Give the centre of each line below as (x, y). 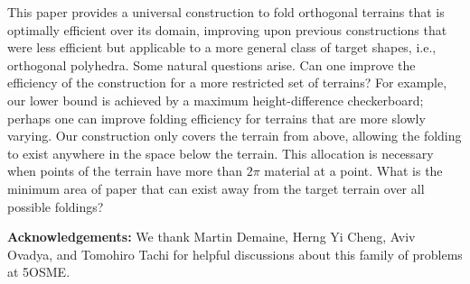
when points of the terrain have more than (125, 171)
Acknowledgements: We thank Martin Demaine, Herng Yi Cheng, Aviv (211, 237)
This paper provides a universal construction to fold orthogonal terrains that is (226, 12)
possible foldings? (56, 206)
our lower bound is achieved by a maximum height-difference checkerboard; (216, 100)
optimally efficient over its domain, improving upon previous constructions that (227, 29)
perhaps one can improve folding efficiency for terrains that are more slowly (216, 118)
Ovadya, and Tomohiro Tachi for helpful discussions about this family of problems (235, 254)
